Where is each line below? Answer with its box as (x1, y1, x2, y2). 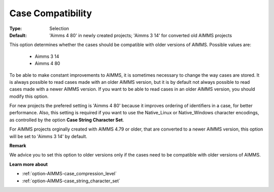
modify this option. (9, 93, 49, 99)
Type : (9, 25, 22, 31)
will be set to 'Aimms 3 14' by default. (9, 133, 87, 139)
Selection (49, 25, 70, 31)
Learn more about (9, 161, 48, 167)
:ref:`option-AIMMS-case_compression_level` (22, 171, 117, 177)
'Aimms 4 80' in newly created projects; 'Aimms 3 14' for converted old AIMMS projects (49, 32, 232, 38)
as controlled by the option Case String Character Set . (9, 117, 124, 123)
